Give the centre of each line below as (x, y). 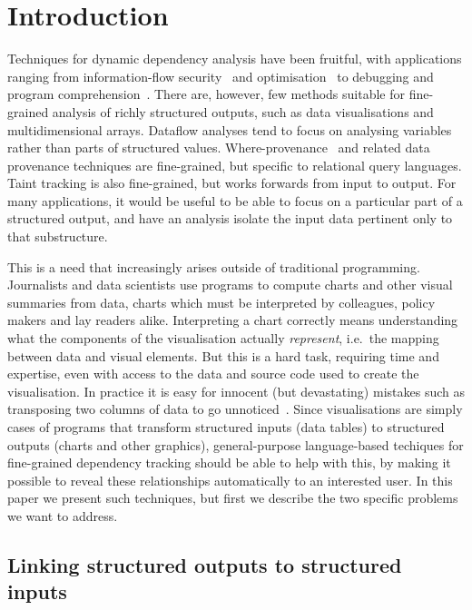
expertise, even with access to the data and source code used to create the (213, 374)
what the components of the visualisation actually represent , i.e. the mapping (223, 338)
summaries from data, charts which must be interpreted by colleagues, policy (221, 302)
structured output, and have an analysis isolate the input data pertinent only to (230, 218)
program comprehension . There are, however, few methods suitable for (206, 94)
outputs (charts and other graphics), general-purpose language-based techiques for (236, 444)
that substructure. (58, 236)
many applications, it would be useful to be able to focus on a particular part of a (235, 200)
